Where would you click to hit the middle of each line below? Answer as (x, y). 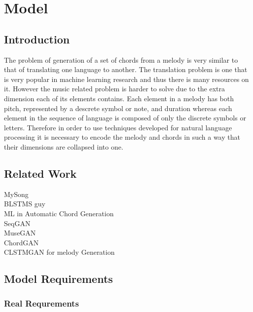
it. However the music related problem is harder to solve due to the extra (115, 89)
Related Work (40, 173)
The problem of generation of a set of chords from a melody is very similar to (121, 59)
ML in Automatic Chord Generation (59, 213)
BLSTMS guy (25, 204)
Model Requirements (58, 279)
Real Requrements (41, 303)
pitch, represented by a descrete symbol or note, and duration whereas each (118, 108)
